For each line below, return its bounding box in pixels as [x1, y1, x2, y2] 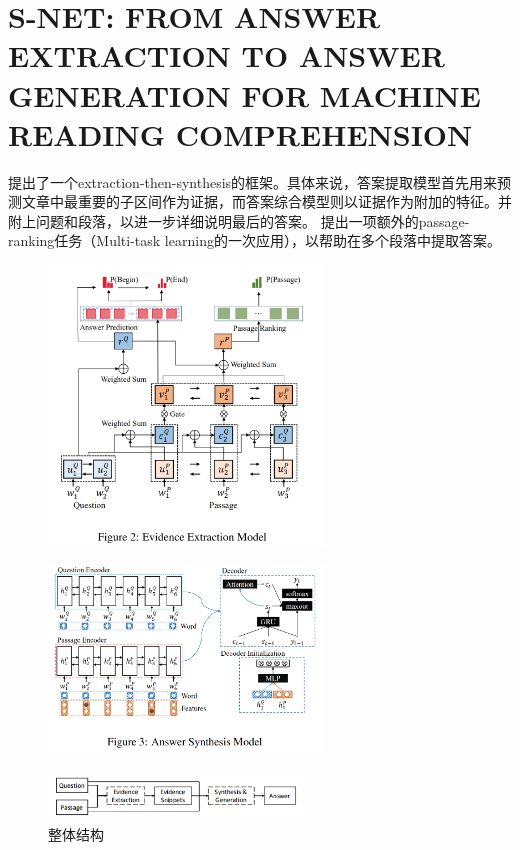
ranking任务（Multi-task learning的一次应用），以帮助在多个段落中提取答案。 [8, 230, 501, 251]
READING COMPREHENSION [8, 113, 473, 154]
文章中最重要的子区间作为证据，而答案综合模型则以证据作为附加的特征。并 [21, 191, 512, 212]
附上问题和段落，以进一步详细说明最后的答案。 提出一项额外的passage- [8, 210, 470, 231]
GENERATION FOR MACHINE [8, 74, 481, 115]
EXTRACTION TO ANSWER [8, 35, 445, 76]
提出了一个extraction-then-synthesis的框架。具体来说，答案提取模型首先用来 [8, 171, 498, 192]
